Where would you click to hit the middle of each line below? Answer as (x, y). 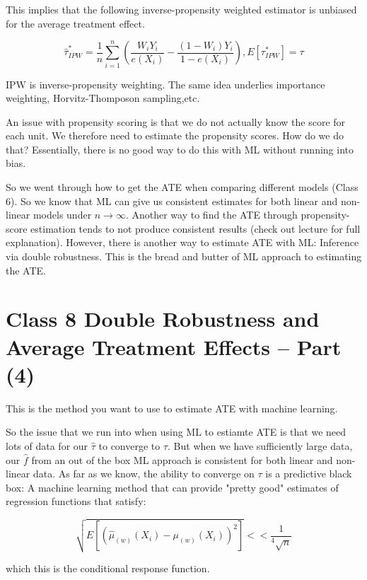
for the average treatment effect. (75, 23)
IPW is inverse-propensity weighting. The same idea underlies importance (165, 84)
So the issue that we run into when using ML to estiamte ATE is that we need (176, 432)
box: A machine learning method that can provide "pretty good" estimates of (172, 487)
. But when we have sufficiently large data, (260, 445)
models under (62, 215)
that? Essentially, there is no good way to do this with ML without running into (180, 149)
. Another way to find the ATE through (211, 215)
